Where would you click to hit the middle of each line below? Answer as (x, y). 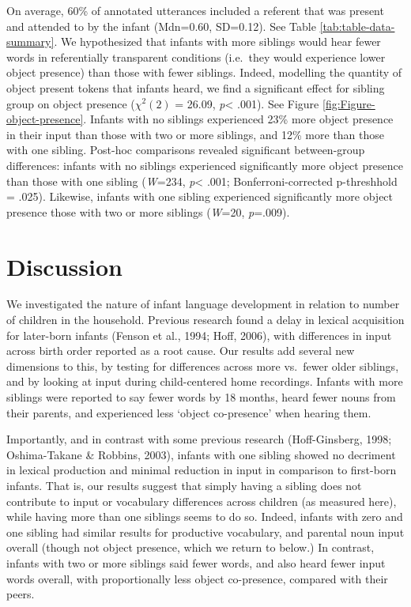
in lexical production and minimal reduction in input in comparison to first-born (202, 470)
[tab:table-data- (357, 26)
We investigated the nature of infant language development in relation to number (203, 304)
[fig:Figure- (349, 103)
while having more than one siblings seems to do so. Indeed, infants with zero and (205, 517)
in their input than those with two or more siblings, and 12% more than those (196, 134)
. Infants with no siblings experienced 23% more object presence (238, 119)
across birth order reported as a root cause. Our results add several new (181, 351)
